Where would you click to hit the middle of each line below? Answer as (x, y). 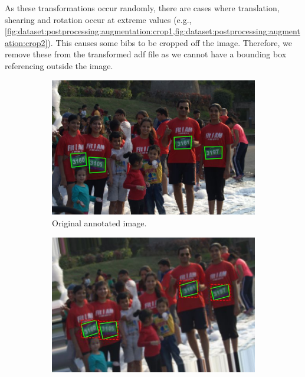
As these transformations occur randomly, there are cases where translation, (142, 8)
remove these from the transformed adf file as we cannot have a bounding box (146, 54)
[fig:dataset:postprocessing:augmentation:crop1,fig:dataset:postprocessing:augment (152, 31)
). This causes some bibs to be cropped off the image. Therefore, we (170, 42)
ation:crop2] (26, 42)
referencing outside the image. (59, 65)
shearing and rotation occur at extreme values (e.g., (98, 19)
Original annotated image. (99, 222)
